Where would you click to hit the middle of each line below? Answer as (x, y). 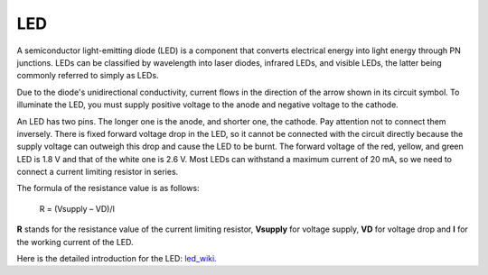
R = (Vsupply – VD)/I (77, 208)
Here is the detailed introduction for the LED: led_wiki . (117, 259)
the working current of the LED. (75, 242)
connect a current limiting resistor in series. (98, 172)
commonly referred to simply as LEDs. (88, 76)
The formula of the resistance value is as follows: (108, 188)
